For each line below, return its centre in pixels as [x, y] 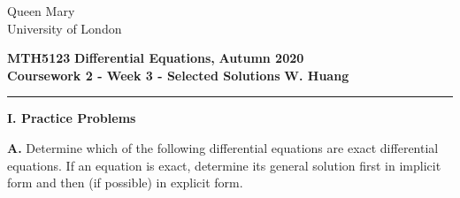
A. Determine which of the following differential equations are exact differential [223, 147]
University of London [65, 28]
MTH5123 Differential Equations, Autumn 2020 [156, 58]
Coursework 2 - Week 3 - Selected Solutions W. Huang [178, 75]
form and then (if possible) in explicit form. [125, 183]
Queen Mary [41, 11]
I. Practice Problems [72, 118]
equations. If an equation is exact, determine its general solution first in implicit [224, 165]
